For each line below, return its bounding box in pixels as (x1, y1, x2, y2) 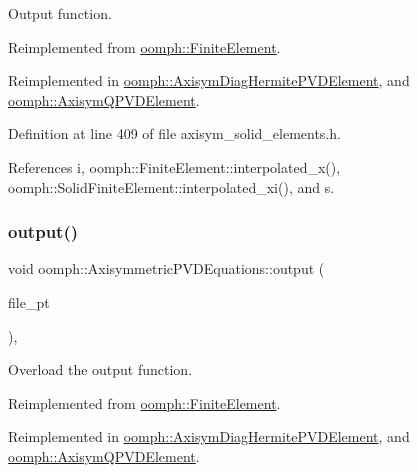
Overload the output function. (8, 359, 193, 380)
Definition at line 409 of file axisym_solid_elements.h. (8, 123, 341, 144)
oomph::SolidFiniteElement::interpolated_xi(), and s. (8, 176, 335, 197)
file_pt (8, 291, 50, 312)
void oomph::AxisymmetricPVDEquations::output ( (8, 258, 325, 279)
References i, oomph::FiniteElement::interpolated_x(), (8, 156, 341, 177)
